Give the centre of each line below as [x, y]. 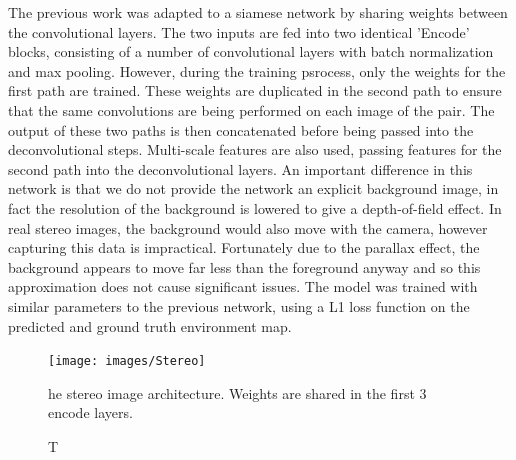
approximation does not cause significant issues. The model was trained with [243, 286]
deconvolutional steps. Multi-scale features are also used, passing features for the [255, 149]
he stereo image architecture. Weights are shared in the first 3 [237, 392]
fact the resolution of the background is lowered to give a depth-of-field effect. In [255, 207]
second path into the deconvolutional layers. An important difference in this [240, 168]
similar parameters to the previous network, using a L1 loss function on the [239, 305]
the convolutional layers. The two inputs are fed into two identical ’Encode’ [239, 31]
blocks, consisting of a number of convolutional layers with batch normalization [251, 51]
